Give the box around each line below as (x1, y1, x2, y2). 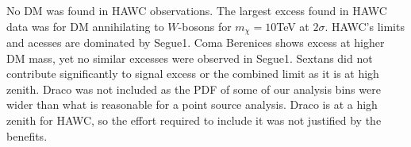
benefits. (6, 127, 48, 144)
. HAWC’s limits (325, 17, 405, 34)
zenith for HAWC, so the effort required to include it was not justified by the (6, 112, 382, 129)
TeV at (276, 17, 309, 34)
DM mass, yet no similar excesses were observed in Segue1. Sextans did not (6, 49, 373, 66)
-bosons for (178, 17, 232, 34)
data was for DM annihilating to (6, 17, 164, 34)
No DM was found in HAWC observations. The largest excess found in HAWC (6, 2, 387, 18)
